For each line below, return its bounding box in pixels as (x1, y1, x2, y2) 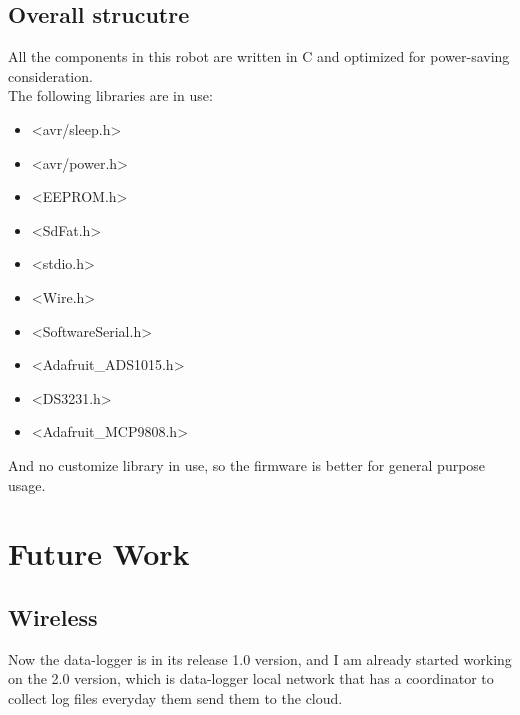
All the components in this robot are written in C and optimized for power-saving (8, 46, 510, 67)
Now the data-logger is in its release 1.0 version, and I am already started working (8, 648, 512, 669)
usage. (8, 474, 46, 495)
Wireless (8, 601, 98, 632)
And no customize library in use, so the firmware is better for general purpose (8, 454, 486, 475)
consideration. (8, 65, 93, 86)
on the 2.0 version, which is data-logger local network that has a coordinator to (8, 668, 494, 689)
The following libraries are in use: (8, 85, 213, 106)
